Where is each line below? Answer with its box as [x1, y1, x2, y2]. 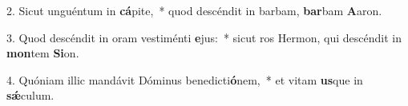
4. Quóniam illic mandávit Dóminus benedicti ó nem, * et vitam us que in [6, 71, 363, 88]
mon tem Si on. [6, 45, 79, 61]
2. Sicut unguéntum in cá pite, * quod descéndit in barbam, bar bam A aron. [6, 2, 382, 18]
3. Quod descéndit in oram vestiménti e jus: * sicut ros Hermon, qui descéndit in [6, 29, 402, 45]
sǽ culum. [6, 87, 55, 104]
